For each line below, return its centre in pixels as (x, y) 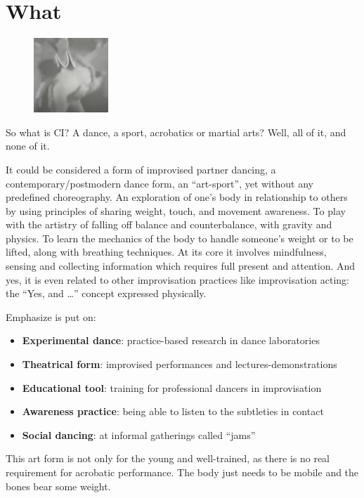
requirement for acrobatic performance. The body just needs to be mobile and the (182, 472)
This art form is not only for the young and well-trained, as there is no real (168, 458)
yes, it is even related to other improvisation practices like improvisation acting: (178, 279)
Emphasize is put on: (51, 316)
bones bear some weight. (58, 486)
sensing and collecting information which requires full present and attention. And (181, 266)
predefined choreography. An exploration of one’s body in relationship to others (177, 197)
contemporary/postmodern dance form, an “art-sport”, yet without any (160, 183)
